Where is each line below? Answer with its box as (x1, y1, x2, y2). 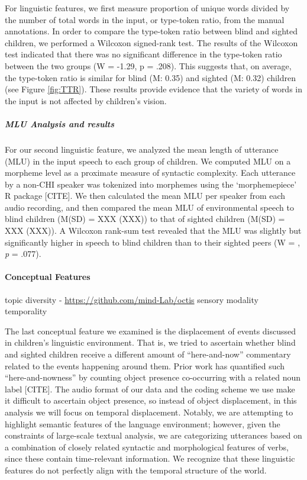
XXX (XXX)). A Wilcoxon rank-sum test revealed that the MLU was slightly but (5, 224, 302, 237)
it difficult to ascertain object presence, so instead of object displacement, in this (5, 394, 297, 407)
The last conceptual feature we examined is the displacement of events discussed (5, 324, 296, 337)
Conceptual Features (5, 270, 91, 283)
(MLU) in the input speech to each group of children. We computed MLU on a (5, 154, 291, 167)
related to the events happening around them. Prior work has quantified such (5, 359, 285, 372)
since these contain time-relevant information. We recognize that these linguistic (5, 452, 295, 465)
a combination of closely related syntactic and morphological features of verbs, (5, 440, 289, 453)
